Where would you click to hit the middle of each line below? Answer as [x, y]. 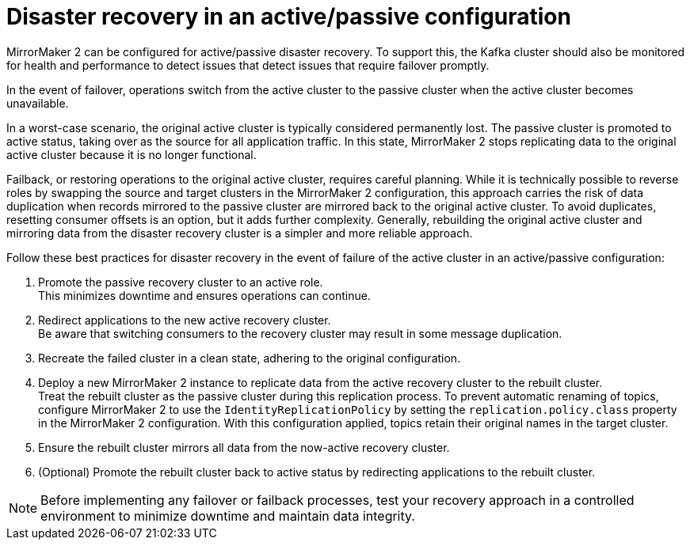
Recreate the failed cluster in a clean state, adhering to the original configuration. [250, 358]
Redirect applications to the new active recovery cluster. [185, 320]
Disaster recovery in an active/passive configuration [289, 17]
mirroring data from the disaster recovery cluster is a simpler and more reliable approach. [240, 233]
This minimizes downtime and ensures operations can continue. [204, 295]
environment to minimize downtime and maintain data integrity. [228, 516]
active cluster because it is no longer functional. [132, 154]
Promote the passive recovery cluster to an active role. [181, 282]
